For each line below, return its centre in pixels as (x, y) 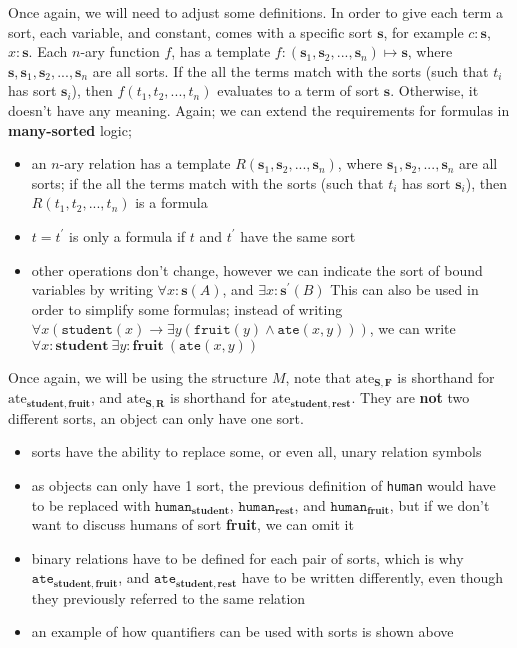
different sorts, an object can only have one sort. (156, 417)
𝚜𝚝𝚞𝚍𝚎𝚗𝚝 (87, 330)
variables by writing (92, 289)
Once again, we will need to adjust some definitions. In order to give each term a (255, 12)
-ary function (120, 51)
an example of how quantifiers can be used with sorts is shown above (242, 631)
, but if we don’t (439, 504)
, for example (423, 31)
